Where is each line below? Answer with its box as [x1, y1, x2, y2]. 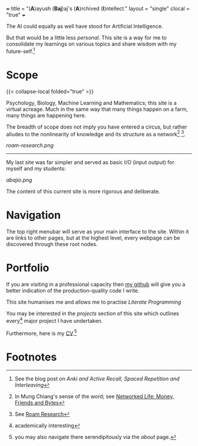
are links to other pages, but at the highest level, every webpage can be [6, 234, 180, 241]
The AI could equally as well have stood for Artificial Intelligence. [6, 23, 163, 29]
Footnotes [6, 350, 57, 363]
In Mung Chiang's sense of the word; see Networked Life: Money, [14, 393, 174, 400]
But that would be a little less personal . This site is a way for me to [6, 34, 167, 41]
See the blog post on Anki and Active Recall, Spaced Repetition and [14, 375, 180, 382]
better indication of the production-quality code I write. [6, 287, 140, 294]
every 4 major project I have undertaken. [6, 316, 103, 324]
